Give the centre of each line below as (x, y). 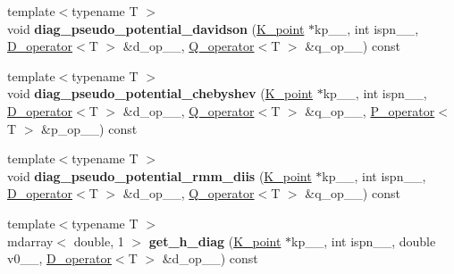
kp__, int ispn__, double (364, 241)
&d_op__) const (210, 258)
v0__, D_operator (59, 258)
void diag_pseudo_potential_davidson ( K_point (156, 28)
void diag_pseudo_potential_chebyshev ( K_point (160, 93)
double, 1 (99, 241)
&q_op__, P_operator (370, 110)
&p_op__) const (89, 128)
